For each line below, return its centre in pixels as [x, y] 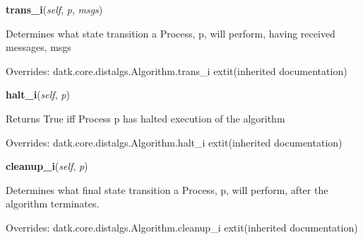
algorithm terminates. [53, 204]
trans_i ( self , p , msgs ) [54, 9]
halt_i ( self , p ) [38, 95]
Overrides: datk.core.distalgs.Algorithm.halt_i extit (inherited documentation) [174, 142]
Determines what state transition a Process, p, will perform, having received [171, 33]
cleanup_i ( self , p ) [47, 166]
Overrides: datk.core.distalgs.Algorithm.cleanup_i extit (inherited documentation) [182, 227]
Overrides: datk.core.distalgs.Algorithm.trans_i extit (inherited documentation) [177, 70]
